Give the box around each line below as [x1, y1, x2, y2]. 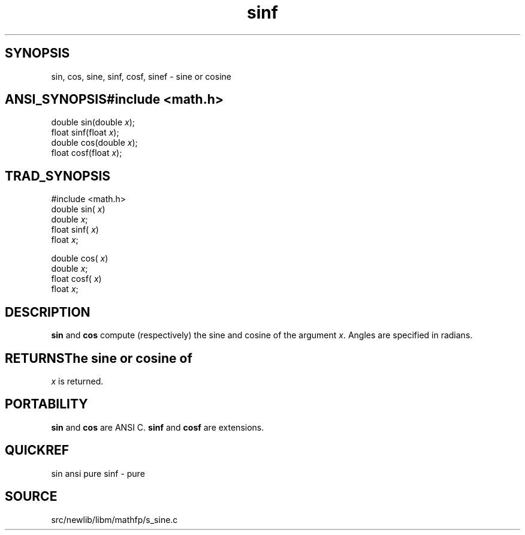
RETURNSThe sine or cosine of [5, 350, 192, 366]
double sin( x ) [51, 204, 105, 215]
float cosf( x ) [51, 273, 102, 284]
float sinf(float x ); [51, 127, 119, 138]
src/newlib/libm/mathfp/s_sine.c [51, 514, 178, 525]
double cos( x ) [51, 253, 108, 264]
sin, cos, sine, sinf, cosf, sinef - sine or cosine [51, 71, 231, 82]
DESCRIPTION [5, 304, 90, 320]
